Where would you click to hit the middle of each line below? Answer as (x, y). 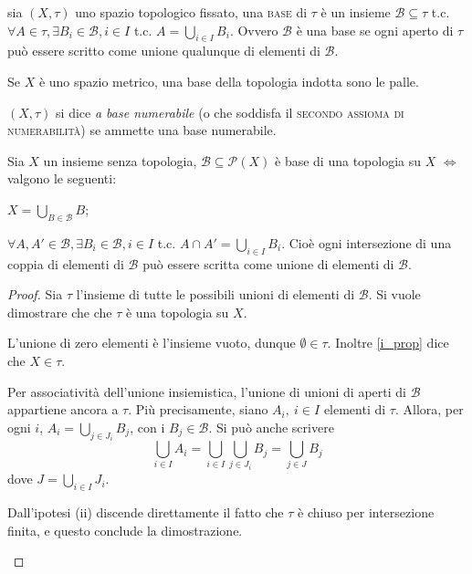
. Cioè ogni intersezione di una (367, 242)
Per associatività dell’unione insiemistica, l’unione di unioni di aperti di (207, 391)
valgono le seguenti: (62, 178)
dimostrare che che (60, 312)
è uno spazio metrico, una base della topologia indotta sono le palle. (229, 81)
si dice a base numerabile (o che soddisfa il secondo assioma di (230, 112)
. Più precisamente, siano (198, 409)
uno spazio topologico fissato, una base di (191, 12)
